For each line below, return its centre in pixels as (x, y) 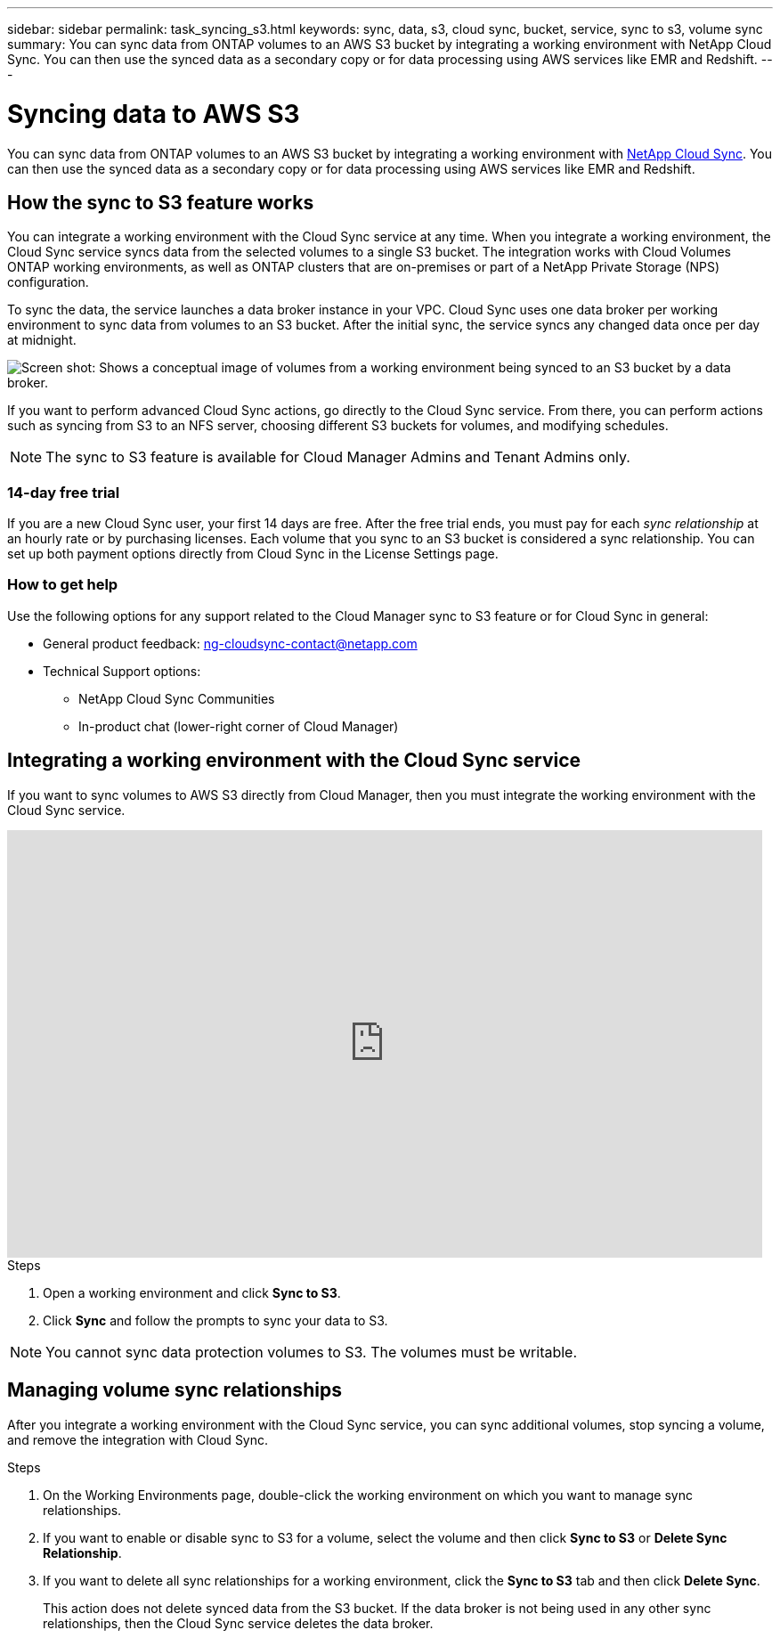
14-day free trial (64, 492)
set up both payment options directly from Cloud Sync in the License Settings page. (253, 554)
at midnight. (42, 340)
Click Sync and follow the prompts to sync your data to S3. (215, 1320)
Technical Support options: (122, 671)
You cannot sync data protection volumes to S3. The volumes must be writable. (312, 1352)
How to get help (63, 585)
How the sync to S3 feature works (161, 202)
